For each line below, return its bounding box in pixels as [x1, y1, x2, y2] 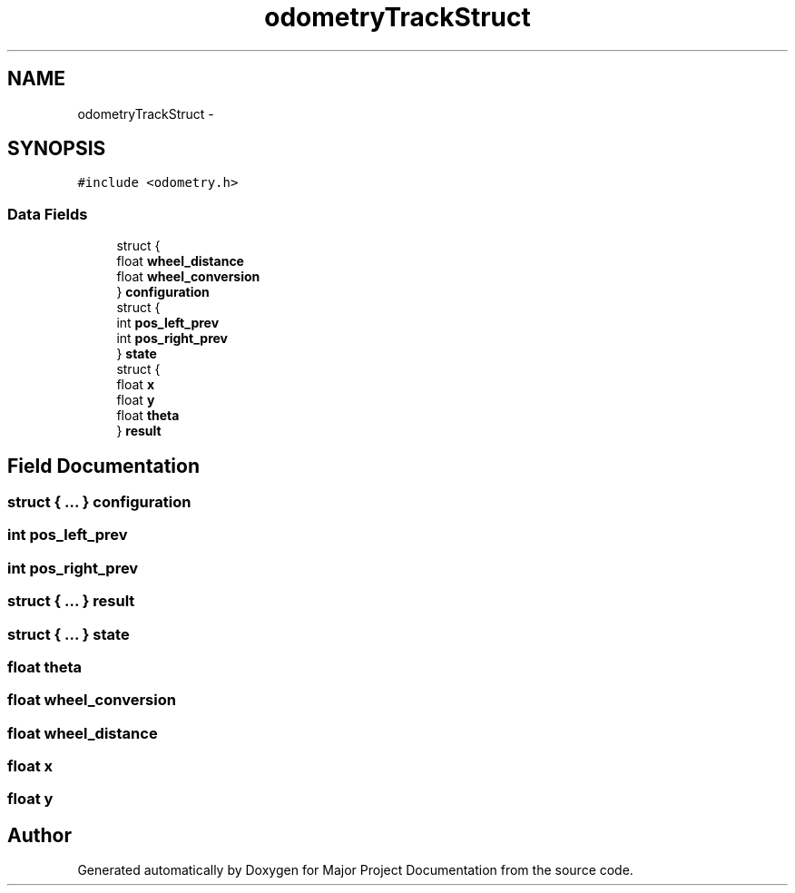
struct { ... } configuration [7, 493, 191, 512]
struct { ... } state [7, 624, 130, 643]
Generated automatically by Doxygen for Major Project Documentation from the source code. [77, 862, 633, 878]
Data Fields [7, 204, 88, 223]
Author [7, 823, 72, 847]
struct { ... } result [7, 592, 135, 611]
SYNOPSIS [7, 137, 106, 161]
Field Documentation [7, 454, 200, 477]
